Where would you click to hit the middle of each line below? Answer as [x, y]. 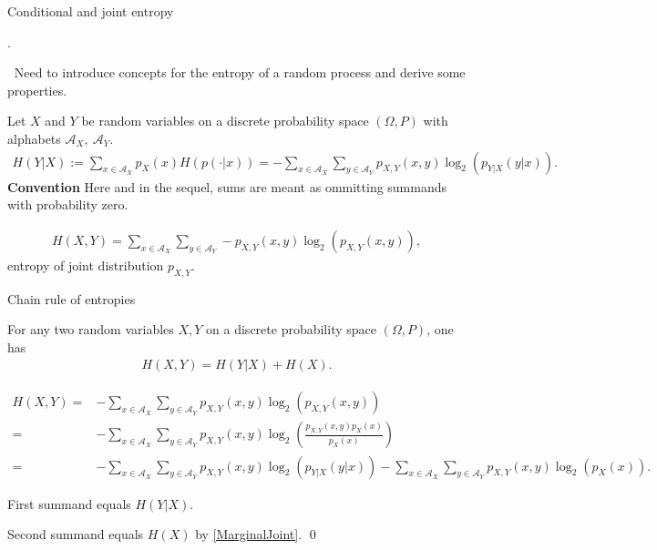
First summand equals [69, 503]
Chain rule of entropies [72, 298]
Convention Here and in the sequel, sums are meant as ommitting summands [227, 186]
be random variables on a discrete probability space [225, 121]
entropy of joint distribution [86, 265]
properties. [37, 90]
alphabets [34, 138]
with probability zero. [68, 204]
